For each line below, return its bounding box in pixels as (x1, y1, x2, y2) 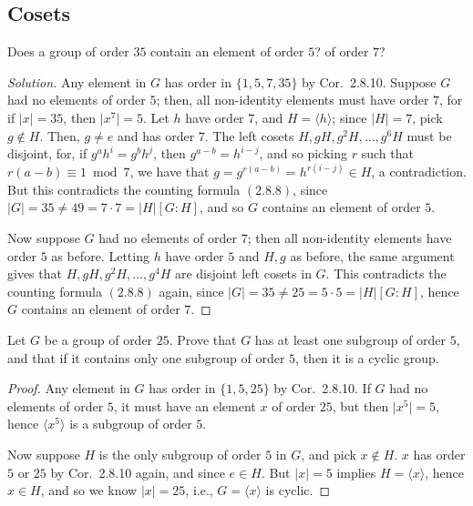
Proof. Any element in (7, 379, 130, 398)
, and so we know (40, 481, 138, 500)
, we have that (129, 162, 210, 181)
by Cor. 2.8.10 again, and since (50, 462, 225, 481)
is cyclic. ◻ (265, 481, 331, 500)
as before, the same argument (290, 246, 455, 265)
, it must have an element (113, 396, 256, 415)
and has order (117, 126, 195, 145)
